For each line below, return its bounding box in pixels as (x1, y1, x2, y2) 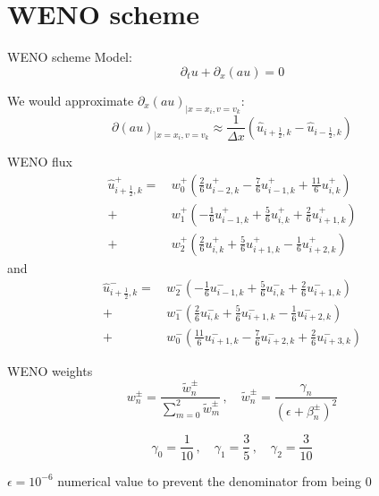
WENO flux (7, 151, 72, 170)
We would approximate (7, 90, 134, 109)
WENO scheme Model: (7, 47, 132, 66)
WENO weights (7, 361, 93, 380)
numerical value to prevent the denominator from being (57, 471, 361, 490)
